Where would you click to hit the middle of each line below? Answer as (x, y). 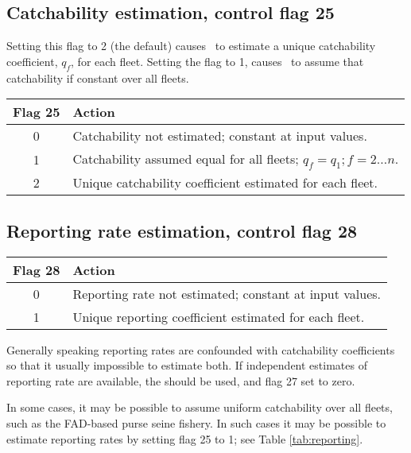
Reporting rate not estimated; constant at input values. (227, 293)
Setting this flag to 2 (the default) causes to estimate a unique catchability (191, 46)
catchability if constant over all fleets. (98, 77)
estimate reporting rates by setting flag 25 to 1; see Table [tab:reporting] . (185, 438)
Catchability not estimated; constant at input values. (220, 136)
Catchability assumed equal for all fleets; (186, 159)
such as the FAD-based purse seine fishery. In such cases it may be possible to (196, 422)
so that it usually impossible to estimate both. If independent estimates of (187, 365)
